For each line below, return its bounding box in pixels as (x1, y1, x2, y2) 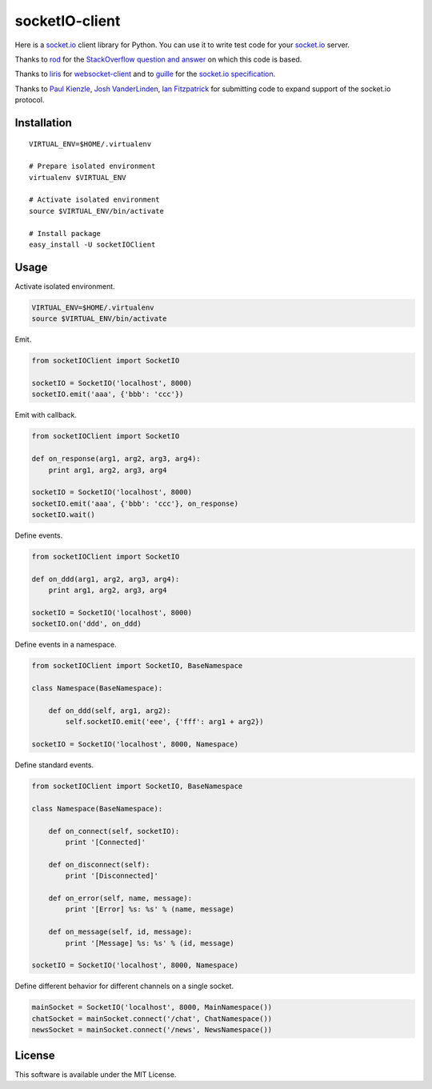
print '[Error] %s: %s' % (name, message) (65, 905, 235, 914)
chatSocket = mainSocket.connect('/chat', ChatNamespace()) (31, 1014, 273, 1023)
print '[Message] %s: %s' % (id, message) (65, 939, 235, 947)
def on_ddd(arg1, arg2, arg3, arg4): (31, 575, 180, 583)
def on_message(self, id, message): (48, 927, 192, 936)
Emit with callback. (14, 410, 78, 420)
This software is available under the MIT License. (14, 1069, 177, 1079)
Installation (14, 116, 72, 130)
